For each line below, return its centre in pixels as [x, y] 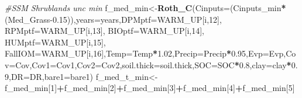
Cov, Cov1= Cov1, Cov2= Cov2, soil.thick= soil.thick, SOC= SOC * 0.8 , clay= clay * [153, 64]
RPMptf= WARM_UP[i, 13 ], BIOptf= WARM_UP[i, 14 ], [105, 31]
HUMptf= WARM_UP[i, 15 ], [55, 42]
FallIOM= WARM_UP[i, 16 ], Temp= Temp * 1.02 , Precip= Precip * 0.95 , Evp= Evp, [145, 53]
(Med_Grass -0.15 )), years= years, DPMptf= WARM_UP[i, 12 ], [113, 19]
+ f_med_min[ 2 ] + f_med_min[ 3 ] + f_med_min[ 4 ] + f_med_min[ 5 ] [176, 88]
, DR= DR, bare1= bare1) [51, 76]
